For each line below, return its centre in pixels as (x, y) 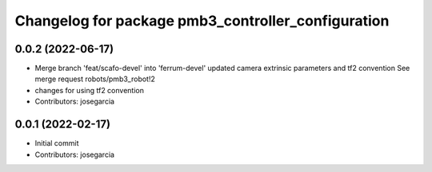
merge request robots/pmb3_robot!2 (95, 79)
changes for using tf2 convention (89, 90)
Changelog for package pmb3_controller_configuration (202, 21)
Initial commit (57, 143)
